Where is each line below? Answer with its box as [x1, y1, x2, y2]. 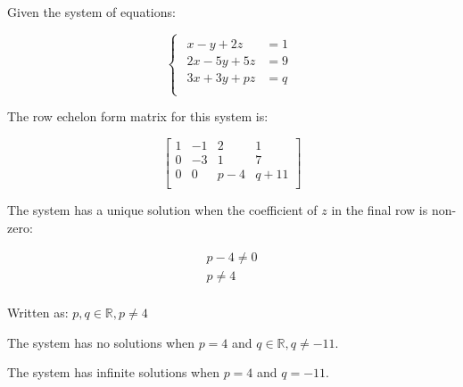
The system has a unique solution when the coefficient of [7, 200, 318, 218]
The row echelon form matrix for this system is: [7, 107, 269, 126]
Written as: [7, 303, 69, 322]
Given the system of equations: [7, 3, 176, 21]
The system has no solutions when [7, 333, 194, 351]
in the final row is [331, 200, 428, 218]
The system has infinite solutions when [7, 363, 219, 382]
